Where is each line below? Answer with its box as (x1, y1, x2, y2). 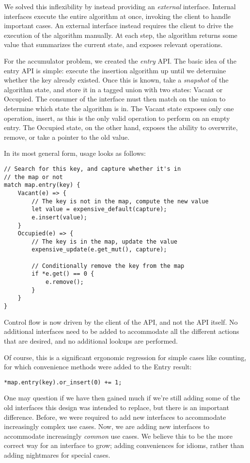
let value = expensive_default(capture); (31, 206, 167, 213)
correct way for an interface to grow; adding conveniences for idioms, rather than (4, 440, 244, 450)
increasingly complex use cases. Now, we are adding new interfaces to (4, 421, 209, 431)
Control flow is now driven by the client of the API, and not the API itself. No (4, 316, 238, 327)
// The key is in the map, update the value (31, 238, 177, 245)
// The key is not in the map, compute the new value (31, 198, 209, 205)
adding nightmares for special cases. (4, 449, 110, 460)
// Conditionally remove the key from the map (31, 262, 185, 269)
